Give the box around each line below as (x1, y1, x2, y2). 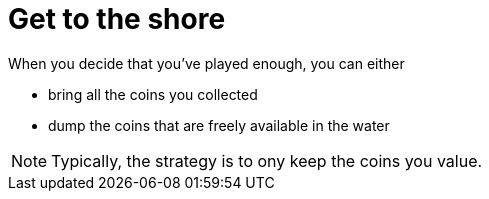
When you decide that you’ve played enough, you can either (8, 54, 405, 72)
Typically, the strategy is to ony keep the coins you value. (51, 150, 483, 171)
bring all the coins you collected (48, 85, 258, 103)
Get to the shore (8, 2, 226, 36)
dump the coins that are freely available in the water (48, 116, 390, 134)
